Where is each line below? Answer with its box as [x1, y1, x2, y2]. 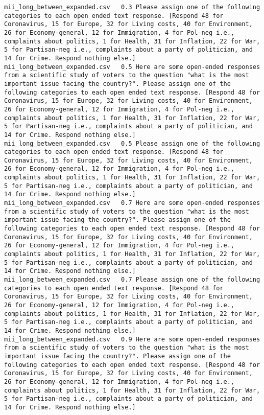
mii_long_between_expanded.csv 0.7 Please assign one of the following [4, 276, 260, 283]
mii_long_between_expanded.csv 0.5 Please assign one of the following [4, 140, 260, 147]
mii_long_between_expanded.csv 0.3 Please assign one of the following [4, 4, 260, 11]
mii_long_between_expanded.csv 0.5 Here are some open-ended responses [4, 63, 260, 71]
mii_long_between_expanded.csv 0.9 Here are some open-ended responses [4, 335, 260, 343]
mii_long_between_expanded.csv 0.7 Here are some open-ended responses [4, 199, 260, 207]
